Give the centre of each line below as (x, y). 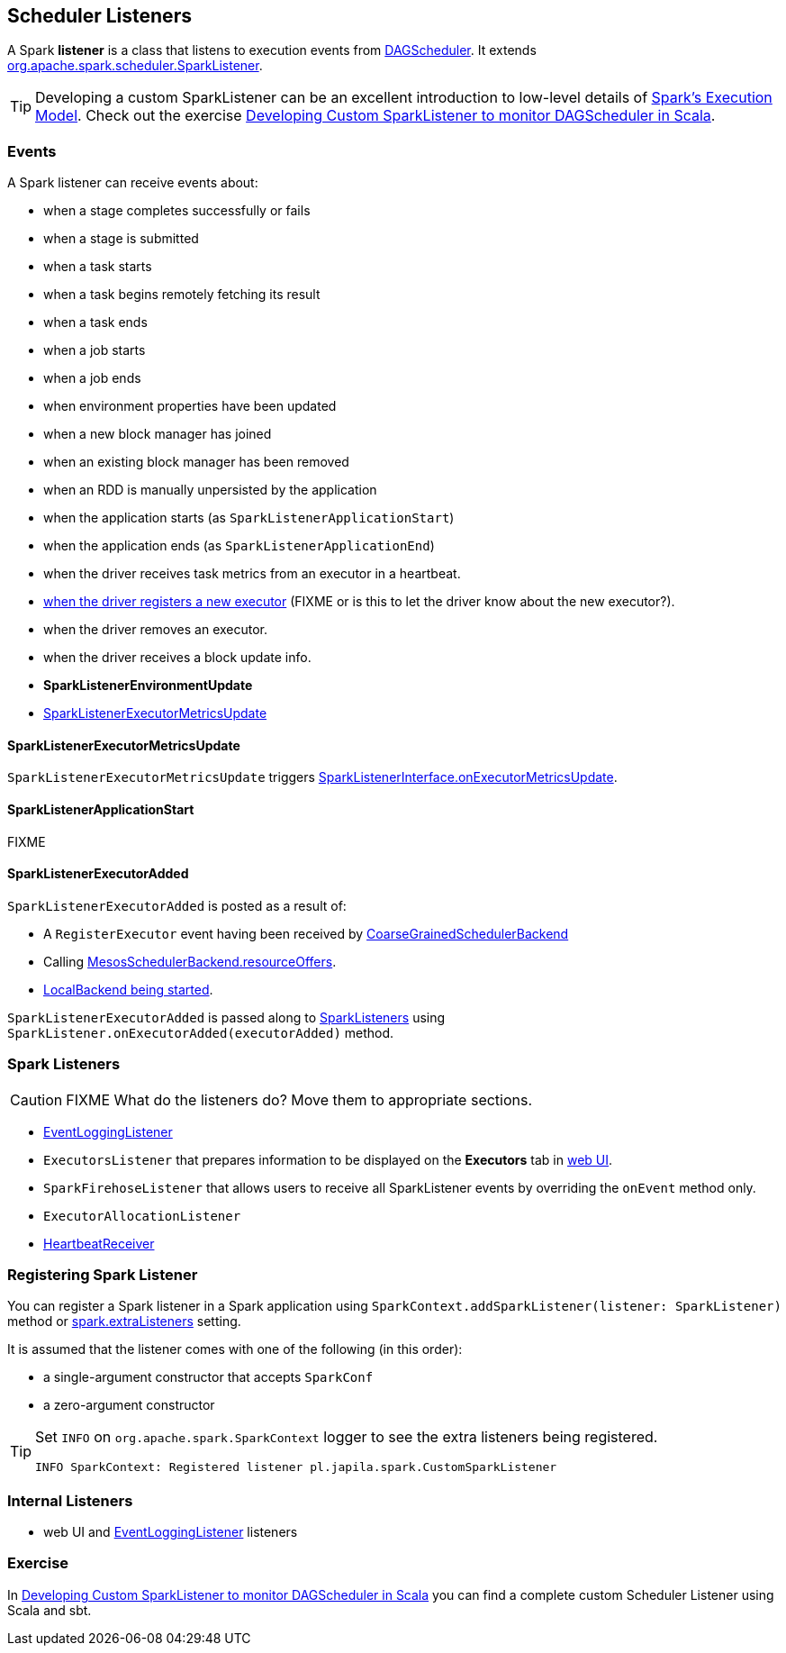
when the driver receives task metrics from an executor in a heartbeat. (252, 574)
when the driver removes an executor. (156, 630)
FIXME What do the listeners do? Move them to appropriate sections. (299, 1099)
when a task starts (98, 267)
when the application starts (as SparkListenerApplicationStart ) (249, 518)
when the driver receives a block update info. (177, 658)
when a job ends (92, 378)
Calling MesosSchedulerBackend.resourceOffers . (190, 961)
